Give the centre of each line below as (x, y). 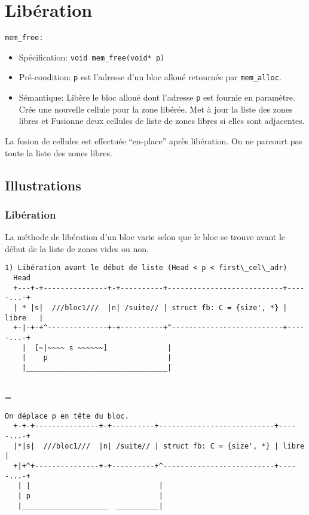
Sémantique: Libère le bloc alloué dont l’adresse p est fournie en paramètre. (157, 97)
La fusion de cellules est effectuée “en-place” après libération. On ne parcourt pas (154, 140)
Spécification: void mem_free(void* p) (92, 57)
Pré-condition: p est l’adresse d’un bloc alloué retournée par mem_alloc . (150, 77)
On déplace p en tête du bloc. (67, 416)
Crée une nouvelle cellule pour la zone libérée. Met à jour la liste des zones (156, 109)
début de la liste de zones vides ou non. (77, 248)
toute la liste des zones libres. (59, 152)
